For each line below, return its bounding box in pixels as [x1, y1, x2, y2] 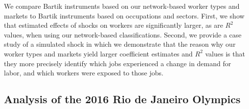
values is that [205, 48, 245, 58]
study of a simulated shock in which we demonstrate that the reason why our [4, 39, 236, 49]
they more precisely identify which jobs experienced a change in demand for [4, 58, 231, 68]
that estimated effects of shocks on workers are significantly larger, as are [4, 20, 223, 30]
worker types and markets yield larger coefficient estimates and [4, 48, 193, 58]
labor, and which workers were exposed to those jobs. [4, 68, 163, 78]
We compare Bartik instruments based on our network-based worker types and [4, 1, 240, 11]
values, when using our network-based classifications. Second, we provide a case [4, 29, 242, 39]
